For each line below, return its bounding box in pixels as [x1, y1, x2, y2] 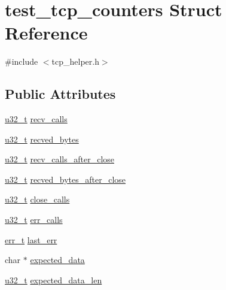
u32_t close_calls [5, 193, 70, 206]
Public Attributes [5, 84, 116, 103]
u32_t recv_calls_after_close [5, 153, 115, 165]
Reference [5, 20, 88, 45]
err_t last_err [5, 233, 57, 246]
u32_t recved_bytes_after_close [5, 173, 126, 185]
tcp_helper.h [51, 55, 99, 68]
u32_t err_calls [5, 213, 63, 226]
